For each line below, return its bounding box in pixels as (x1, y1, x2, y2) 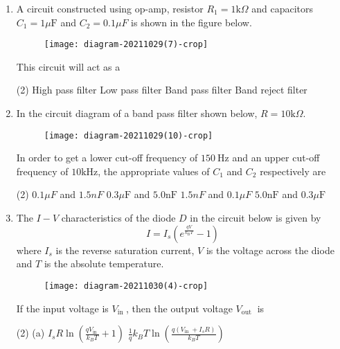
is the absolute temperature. (44, 256, 164, 271)
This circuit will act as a (16, 59, 120, 73)
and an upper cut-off (232, 150, 320, 165)
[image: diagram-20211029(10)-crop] (44, 130, 213, 141)
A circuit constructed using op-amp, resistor (16, 1, 204, 15)
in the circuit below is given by (190, 211, 321, 225)
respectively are (260, 163, 326, 178)
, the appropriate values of (98, 163, 210, 178)
